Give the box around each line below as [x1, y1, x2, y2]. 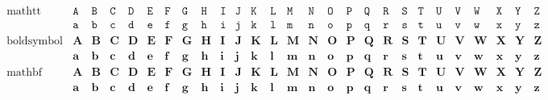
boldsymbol [6, 35, 63, 48]
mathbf [6, 67, 43, 79]
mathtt [6, 6, 41, 18]
